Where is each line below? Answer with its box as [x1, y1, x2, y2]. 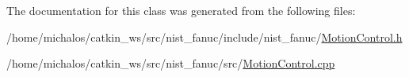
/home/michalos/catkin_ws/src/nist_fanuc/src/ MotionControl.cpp [6, 55, 335, 71]
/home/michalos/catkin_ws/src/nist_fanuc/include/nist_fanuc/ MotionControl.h [6, 28, 403, 45]
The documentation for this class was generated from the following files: [6, 2, 356, 18]
